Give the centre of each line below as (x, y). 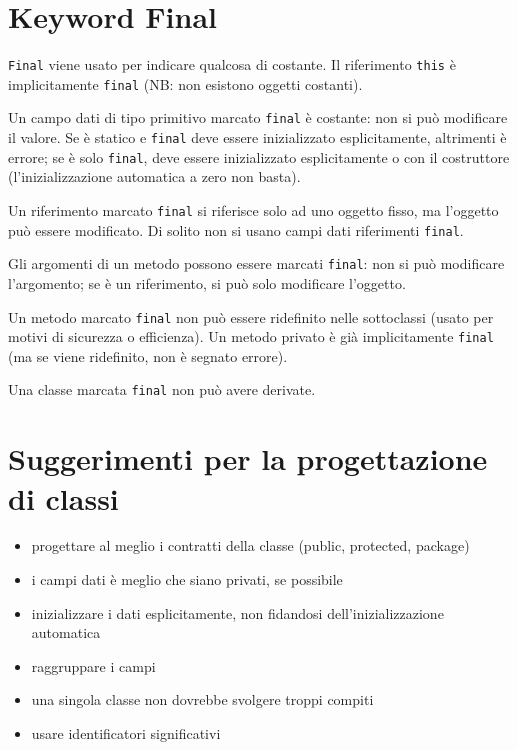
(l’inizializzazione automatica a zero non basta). (154, 176)
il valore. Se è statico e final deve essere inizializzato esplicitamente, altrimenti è (257, 137)
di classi (63, 497)
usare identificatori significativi (126, 733)
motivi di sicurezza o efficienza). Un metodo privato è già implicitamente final (251, 336)
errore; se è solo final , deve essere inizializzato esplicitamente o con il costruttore (259, 156)
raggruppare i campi (93, 665)
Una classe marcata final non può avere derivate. (162, 389)
